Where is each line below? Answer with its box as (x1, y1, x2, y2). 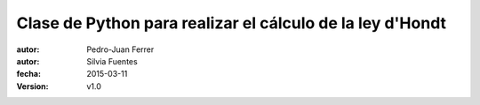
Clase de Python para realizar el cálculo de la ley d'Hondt (16, 13, 446, 33)
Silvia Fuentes (86, 56, 138, 66)
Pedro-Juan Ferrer (86, 44, 155, 55)
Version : (16, 80, 49, 92)
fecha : (16, 69, 42, 79)
